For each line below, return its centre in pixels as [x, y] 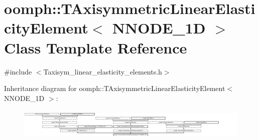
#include [18, 71]
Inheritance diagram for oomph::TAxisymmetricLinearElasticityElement [115, 88]
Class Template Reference [96, 47]
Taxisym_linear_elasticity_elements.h [103, 71]
